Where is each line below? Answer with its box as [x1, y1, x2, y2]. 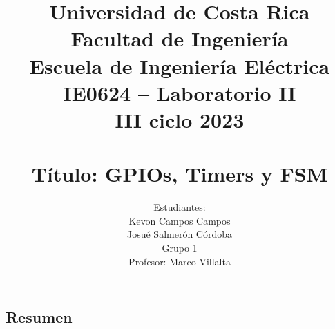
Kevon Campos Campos [128, 213, 231, 227]
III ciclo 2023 [115, 105, 245, 133]
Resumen [6, 306, 73, 328]
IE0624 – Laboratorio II [63, 78, 296, 106]
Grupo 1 [162, 241, 198, 255]
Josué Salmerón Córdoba [126, 227, 233, 241]
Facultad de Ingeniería [70, 24, 289, 53]
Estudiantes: [153, 200, 206, 214]
